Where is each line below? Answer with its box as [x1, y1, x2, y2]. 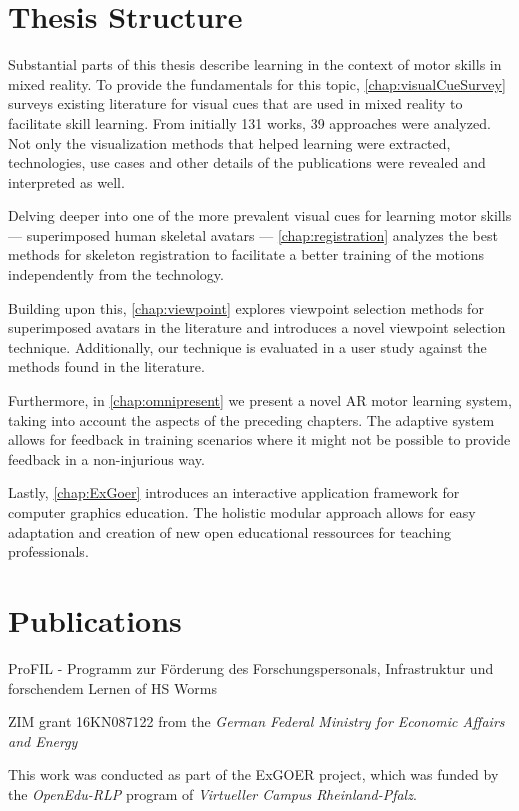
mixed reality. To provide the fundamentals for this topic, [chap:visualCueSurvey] [8, 73, 506, 94]
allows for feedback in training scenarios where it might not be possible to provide [8, 429, 511, 450]
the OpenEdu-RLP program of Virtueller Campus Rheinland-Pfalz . [8, 783, 417, 804]
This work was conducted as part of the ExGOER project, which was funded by [8, 764, 499, 785]
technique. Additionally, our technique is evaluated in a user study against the [8, 336, 487, 357]
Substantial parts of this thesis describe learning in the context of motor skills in [8, 54, 502, 75]
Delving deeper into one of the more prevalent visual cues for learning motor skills [8, 205, 512, 226]
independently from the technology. [8, 264, 224, 285]
